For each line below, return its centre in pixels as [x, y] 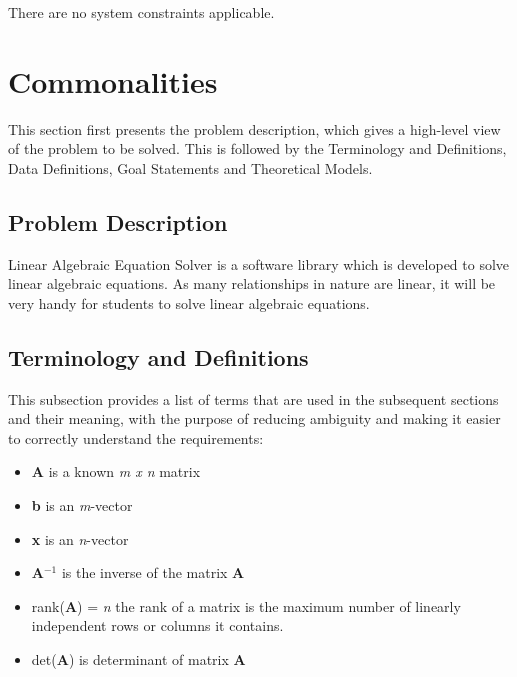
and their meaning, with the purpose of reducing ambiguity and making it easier [254, 418]
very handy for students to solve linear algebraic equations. [189, 302]
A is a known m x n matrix [116, 471]
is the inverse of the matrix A [153, 572]
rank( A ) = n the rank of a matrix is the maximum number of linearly [246, 605]
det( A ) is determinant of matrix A [138, 659]
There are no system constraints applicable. [141, 12]
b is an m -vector [82, 505]
